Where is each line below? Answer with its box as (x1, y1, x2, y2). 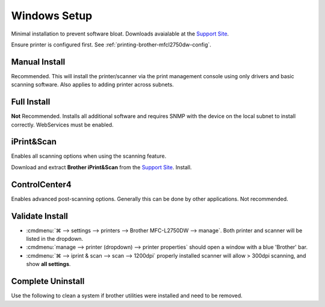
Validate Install (11, 211, 69, 221)
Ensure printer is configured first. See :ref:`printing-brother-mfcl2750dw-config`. (11, 41, 212, 48)
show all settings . (26, 261, 71, 268)
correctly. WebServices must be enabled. (11, 121, 114, 128)
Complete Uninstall (11, 276, 85, 287)
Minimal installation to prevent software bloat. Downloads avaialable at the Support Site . (11, 30, 229, 37)
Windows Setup (11, 9, 93, 22)
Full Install (11, 97, 51, 107)
